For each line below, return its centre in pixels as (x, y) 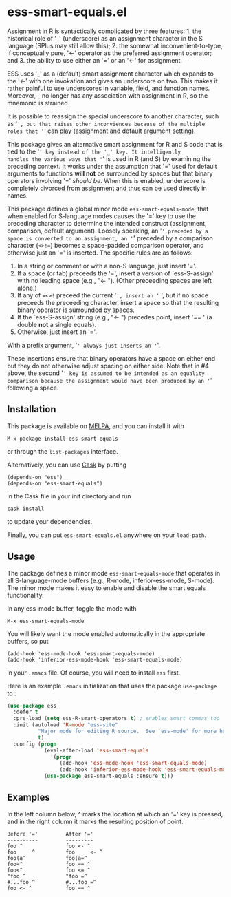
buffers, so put (28, 641)
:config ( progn (35, 744)
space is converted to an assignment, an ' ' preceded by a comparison (110, 238)
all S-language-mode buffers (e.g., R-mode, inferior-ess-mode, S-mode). (111, 580)
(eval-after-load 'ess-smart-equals (96, 750)
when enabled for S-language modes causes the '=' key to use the (101, 216)
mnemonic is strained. (38, 103)
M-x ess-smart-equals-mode (46, 621)
